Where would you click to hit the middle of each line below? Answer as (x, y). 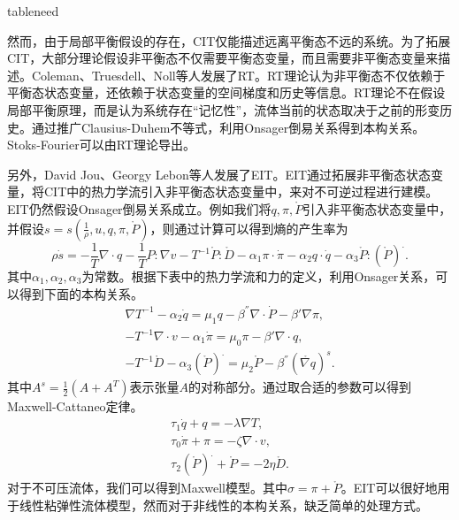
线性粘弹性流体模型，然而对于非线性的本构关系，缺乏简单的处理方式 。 (223, 505)
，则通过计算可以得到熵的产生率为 (249, 228)
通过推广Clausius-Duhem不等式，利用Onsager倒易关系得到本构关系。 (228, 127)
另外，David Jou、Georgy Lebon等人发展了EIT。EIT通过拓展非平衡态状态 (219, 174)
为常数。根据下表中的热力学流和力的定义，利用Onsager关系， (259, 276)
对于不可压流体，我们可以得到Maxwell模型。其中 (147, 488)
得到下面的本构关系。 (81, 293)
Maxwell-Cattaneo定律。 (75, 406)
